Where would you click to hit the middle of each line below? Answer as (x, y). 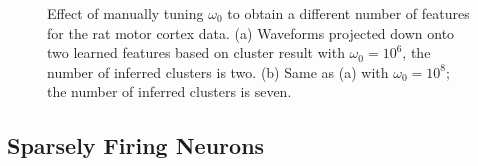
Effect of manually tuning (125, 13)
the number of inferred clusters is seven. (169, 91)
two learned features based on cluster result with (196, 52)
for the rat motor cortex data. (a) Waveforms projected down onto (251, 32)
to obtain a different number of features (348, 13)
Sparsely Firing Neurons (136, 145)
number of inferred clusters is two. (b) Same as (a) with (218, 71)
